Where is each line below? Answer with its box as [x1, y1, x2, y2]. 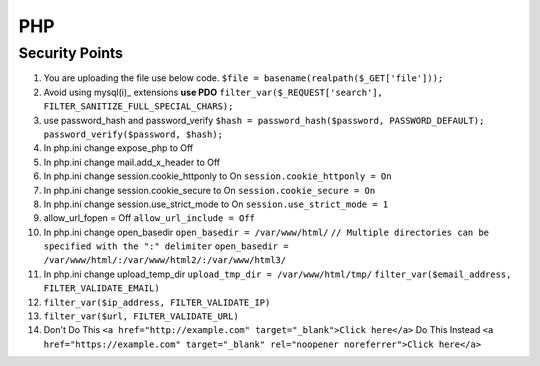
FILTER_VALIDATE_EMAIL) [43, 283, 160, 294]
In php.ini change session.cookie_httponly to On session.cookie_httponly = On [43, 170, 392, 182]
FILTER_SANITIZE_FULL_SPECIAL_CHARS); [43, 101, 234, 112]
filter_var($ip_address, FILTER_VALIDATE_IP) [43, 296, 271, 308]
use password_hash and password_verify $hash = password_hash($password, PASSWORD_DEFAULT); [43, 114, 485, 126]
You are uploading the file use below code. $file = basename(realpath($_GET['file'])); [43, 72, 444, 84]
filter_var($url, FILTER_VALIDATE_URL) [43, 311, 239, 322]
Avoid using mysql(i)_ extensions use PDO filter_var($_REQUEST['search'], [43, 86, 384, 98]
